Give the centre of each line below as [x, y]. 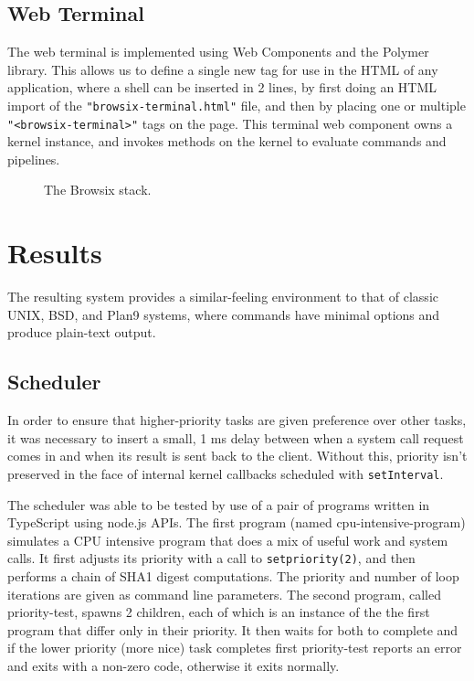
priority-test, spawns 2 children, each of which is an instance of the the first [219, 612]
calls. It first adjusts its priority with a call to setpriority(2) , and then [211, 558]
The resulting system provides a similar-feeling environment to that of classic [223, 297]
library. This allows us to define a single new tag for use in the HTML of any [223, 69]
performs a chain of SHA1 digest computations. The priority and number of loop [233, 576]
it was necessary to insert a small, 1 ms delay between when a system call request [236, 437]
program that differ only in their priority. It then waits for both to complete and [233, 629]
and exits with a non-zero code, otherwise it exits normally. [174, 666]
